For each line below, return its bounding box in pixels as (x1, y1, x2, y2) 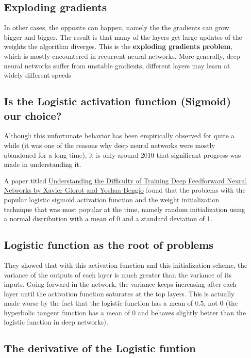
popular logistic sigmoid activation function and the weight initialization (4, 194, 219, 204)
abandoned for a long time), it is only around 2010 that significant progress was (4, 149, 241, 160)
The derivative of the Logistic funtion (4, 341, 196, 356)
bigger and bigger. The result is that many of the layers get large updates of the (4, 32, 242, 42)
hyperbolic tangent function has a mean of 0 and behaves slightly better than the (4, 307, 246, 317)
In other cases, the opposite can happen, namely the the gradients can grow (4, 22, 229, 33)
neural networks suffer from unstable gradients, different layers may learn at (4, 60, 230, 70)
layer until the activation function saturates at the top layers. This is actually (4, 288, 234, 298)
